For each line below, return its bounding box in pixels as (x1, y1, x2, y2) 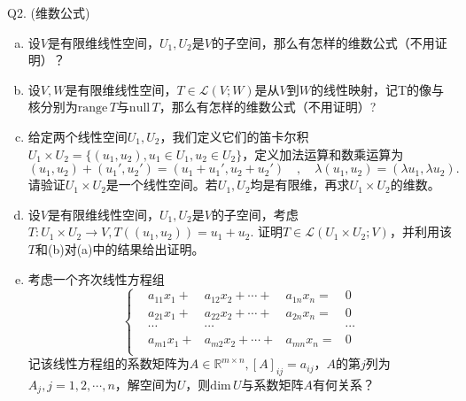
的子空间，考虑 (211, 204, 299, 223)
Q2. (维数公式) (7, 4, 90, 21)
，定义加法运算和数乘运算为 (242, 144, 404, 163)
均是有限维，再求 (250, 175, 350, 194)
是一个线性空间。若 (105, 175, 218, 194)
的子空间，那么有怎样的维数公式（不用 (211, 33, 435, 51)
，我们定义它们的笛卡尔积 (159, 127, 309, 145)
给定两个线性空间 (27, 127, 128, 145)
